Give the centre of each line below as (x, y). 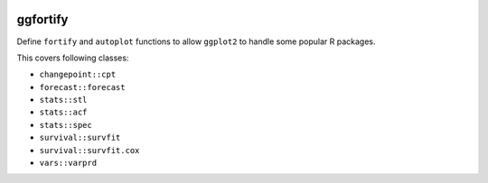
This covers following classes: (73, 58)
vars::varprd (68, 163)
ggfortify (42, 19)
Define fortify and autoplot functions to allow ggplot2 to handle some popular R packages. (196, 41)
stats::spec (66, 125)
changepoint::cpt (78, 75)
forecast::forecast (82, 87)
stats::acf (63, 112)
